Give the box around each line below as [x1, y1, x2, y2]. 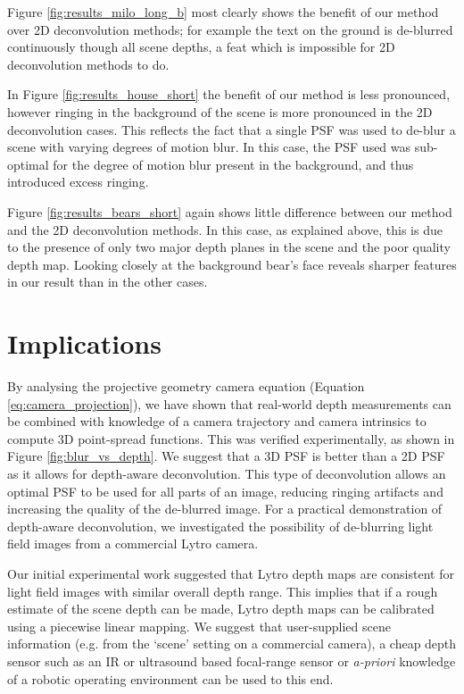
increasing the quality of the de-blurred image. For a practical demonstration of [7, 499, 443, 518]
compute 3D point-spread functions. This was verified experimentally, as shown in [7, 429, 455, 447]
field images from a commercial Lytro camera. [7, 534, 259, 553]
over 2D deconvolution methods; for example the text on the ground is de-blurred [7, 20, 453, 38]
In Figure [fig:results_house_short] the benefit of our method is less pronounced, [7, 85, 451, 104]
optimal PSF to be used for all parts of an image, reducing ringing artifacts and [7, 481, 443, 500]
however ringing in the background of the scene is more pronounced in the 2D [7, 102, 433, 121]
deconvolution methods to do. [7, 54, 170, 73]
